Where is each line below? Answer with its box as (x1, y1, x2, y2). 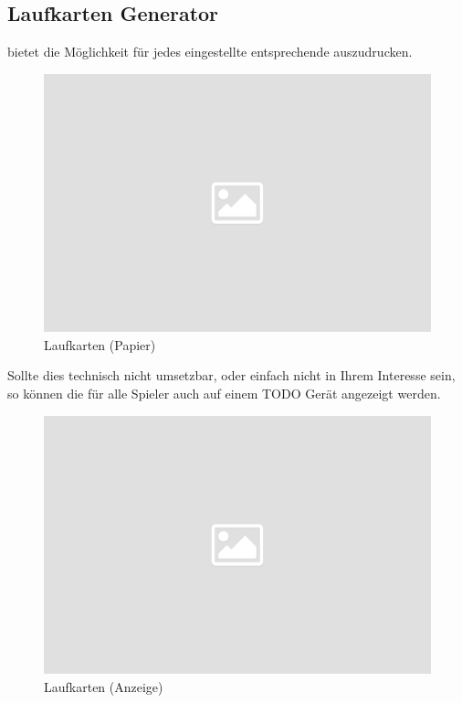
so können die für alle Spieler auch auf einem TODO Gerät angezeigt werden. (7, 383, 441, 402)
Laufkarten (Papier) (44, 335, 156, 354)
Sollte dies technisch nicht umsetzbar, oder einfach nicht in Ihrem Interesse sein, (7, 366, 456, 385)
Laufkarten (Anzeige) (44, 676, 163, 696)
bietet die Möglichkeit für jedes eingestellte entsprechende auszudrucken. (7, 42, 413, 61)
